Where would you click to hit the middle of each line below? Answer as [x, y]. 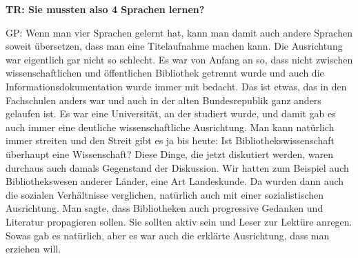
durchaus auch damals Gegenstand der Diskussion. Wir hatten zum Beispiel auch [177, 167]
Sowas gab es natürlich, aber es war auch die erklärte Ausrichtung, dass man [168, 235]
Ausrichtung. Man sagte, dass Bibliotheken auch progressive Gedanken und [165, 208]
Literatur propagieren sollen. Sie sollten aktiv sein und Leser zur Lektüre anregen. [179, 221]
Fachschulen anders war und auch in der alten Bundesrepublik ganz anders [163, 100]
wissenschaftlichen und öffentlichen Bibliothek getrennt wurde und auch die [165, 73]
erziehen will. [33, 249]
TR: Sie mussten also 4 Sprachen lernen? [105, 9]
